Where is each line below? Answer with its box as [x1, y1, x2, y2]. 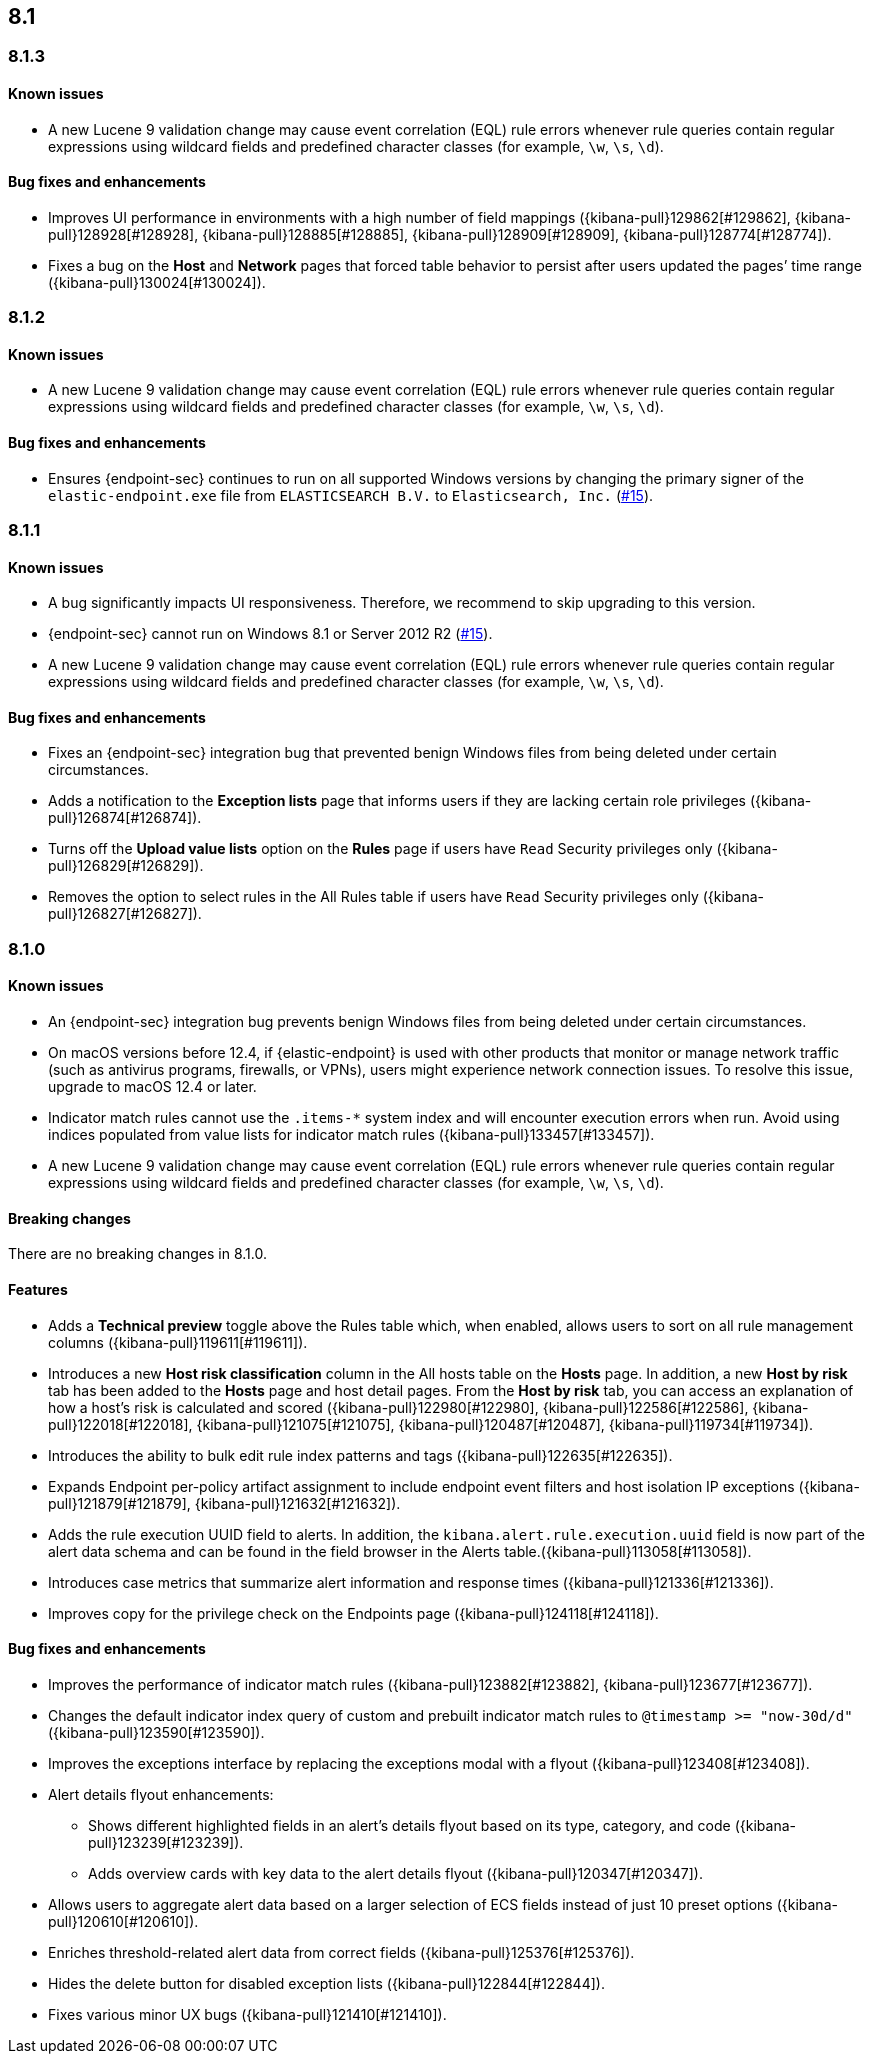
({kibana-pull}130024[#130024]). [48, 273, 266, 291]
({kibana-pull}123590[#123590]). [48, 1723, 265, 1741]
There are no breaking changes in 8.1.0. [8, 1245, 267, 1263]
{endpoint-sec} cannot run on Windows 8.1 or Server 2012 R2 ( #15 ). [48, 625, 493, 643]
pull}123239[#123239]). [88, 1833, 244, 1851]
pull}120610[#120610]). [48, 1912, 199, 1930]
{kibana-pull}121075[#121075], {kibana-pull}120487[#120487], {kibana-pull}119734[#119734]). [196, 1415, 814, 1433]
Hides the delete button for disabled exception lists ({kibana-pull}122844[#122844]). [48, 1974, 605, 1992]
